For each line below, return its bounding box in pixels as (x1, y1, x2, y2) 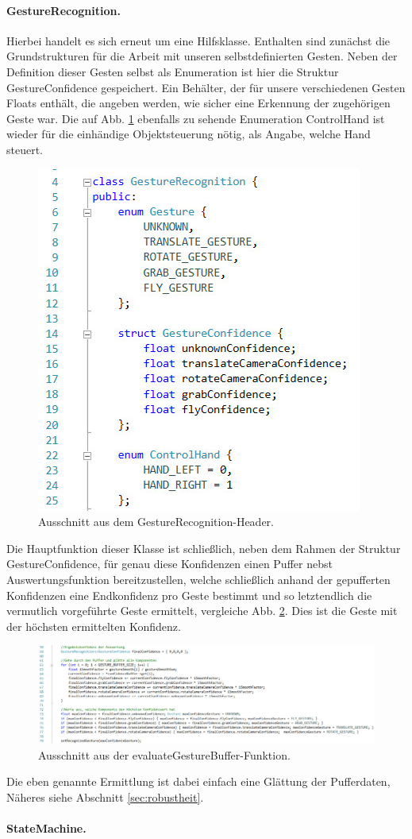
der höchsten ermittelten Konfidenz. (6, 617, 181, 634)
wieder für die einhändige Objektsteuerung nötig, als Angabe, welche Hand (6, 126, 371, 142)
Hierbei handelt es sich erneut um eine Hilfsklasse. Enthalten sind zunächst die (6, 32, 391, 48)
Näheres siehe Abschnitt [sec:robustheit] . (6, 788, 204, 805)
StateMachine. (6, 820, 87, 837)
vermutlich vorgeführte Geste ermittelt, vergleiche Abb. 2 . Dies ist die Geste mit (6, 602, 398, 619)
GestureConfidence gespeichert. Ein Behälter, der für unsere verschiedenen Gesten (6, 79, 406, 95)
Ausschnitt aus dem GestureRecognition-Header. (38, 513, 274, 530)
